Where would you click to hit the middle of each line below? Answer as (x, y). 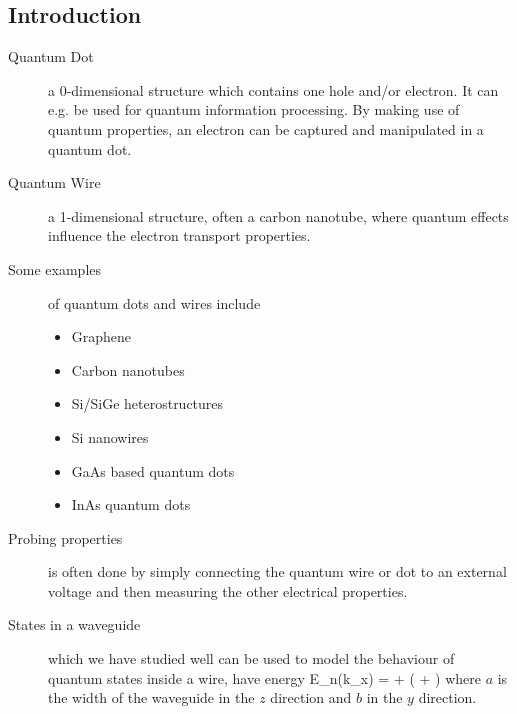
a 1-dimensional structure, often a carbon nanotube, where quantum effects (278, 215)
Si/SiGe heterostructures (147, 403)
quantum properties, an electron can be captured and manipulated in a (266, 128)
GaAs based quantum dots (153, 470)
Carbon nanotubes (128, 369)
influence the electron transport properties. (179, 235)
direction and (311, 697)
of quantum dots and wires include (154, 302)
